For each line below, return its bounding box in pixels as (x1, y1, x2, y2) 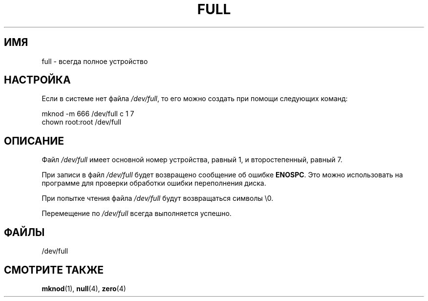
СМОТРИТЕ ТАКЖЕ (4, 263, 104, 276)
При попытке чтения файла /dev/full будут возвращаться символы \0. (42, 194, 274, 203)
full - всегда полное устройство (42, 57, 148, 65)
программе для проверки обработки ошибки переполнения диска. (42, 179, 266, 188)
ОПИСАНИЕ (4, 134, 64, 147)
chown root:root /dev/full (42, 118, 122, 127)
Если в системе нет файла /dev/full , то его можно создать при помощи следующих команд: (42, 94, 348, 103)
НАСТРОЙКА (4, 74, 71, 86)
